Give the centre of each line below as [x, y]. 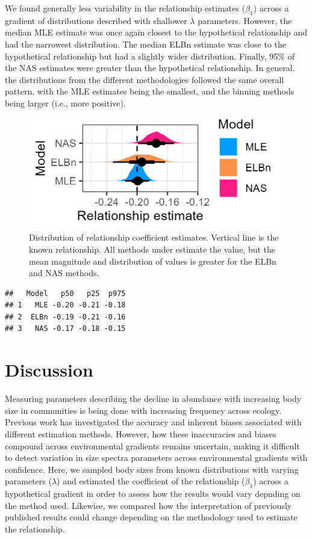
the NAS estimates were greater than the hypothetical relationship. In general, [150, 68]
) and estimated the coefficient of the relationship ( [151, 481]
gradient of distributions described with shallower [96, 20]
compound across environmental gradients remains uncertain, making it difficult [152, 445]
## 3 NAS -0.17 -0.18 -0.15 [65, 329]
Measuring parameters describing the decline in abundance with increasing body [153, 399]
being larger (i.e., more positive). [65, 103]
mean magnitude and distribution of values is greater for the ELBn [153, 261]
